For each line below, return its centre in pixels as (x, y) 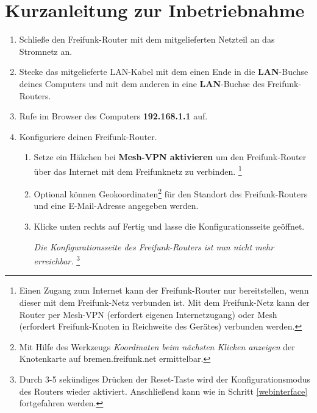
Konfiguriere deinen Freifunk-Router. (88, 136)
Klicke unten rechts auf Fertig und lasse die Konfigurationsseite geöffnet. (169, 226)
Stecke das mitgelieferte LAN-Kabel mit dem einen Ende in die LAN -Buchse (164, 72)
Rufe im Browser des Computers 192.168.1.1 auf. (113, 116)
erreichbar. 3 (57, 260)
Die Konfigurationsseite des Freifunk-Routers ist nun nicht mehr (154, 246)
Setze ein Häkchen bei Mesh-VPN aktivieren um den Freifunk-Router (170, 157)
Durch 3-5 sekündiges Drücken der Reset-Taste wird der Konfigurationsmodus (165, 379)
